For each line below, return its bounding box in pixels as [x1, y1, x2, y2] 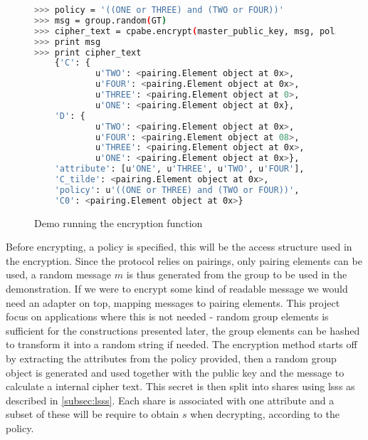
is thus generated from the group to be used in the [126, 267, 347, 282]
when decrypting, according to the [190, 407, 340, 421]
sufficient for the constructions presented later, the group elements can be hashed [6, 323, 360, 337]
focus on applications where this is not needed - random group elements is [6, 309, 329, 324]
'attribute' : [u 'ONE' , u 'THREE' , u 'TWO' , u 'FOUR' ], [54, 164, 305, 174]
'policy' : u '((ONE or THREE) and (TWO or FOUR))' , [54, 184, 300, 195]
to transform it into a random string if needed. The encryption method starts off [6, 337, 357, 352]
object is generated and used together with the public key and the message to [6, 365, 345, 379]
